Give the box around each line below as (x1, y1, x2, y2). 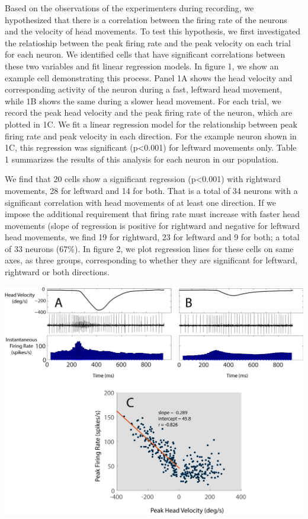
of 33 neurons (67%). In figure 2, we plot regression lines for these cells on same (5, 242, 294, 254)
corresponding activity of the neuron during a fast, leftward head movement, (5, 83, 283, 95)
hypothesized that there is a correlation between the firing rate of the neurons (5, 13, 287, 26)
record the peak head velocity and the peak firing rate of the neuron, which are (5, 106, 293, 119)
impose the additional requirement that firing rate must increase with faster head (5, 208, 300, 220)
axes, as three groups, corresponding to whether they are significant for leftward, (5, 254, 297, 266)
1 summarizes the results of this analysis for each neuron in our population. (5, 152, 279, 165)
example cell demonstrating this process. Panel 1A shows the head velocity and (5, 71, 293, 84)
